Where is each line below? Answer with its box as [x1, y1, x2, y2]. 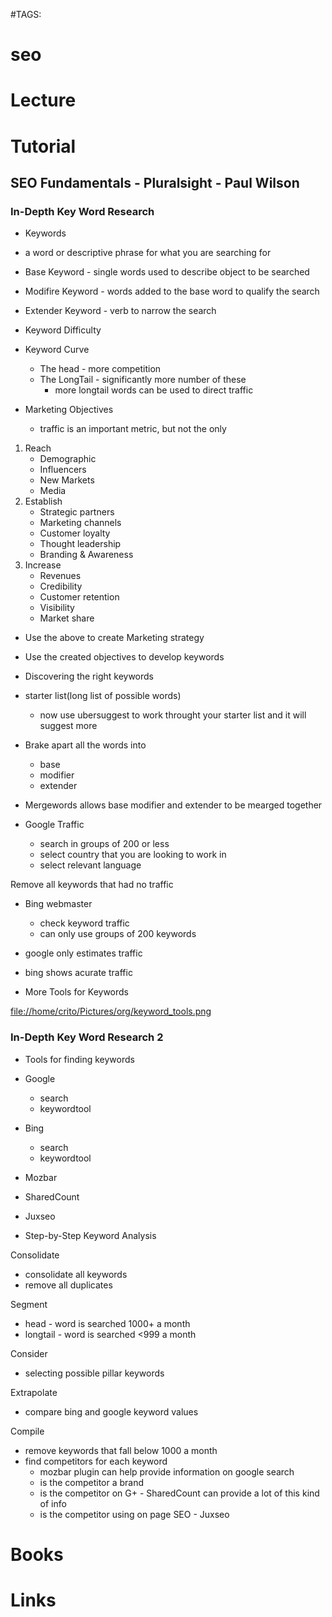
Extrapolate [10, 1386, 58, 1398]
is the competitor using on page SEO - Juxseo [39, 1508, 230, 1520]
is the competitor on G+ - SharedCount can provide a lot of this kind [39, 1487, 320, 1499]
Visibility [39, 602, 75, 614]
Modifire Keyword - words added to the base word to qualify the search [24, 285, 320, 298]
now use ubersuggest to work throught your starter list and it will [39, 709, 307, 721]
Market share [39, 612, 95, 624]
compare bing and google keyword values [24, 1405, 199, 1418]
